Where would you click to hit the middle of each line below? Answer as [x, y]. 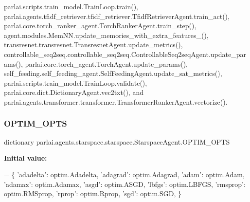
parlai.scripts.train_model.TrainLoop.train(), [71, 6]
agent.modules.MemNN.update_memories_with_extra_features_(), [106, 35]
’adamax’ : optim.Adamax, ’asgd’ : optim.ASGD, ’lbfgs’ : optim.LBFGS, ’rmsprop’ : [125, 184]
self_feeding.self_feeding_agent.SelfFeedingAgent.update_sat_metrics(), [113, 73]
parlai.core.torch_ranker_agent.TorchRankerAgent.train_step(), [100, 26]
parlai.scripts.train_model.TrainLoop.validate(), [76, 83]
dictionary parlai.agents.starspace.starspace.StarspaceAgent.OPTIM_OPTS [117, 141]
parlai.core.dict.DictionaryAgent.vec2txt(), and [74, 92]
